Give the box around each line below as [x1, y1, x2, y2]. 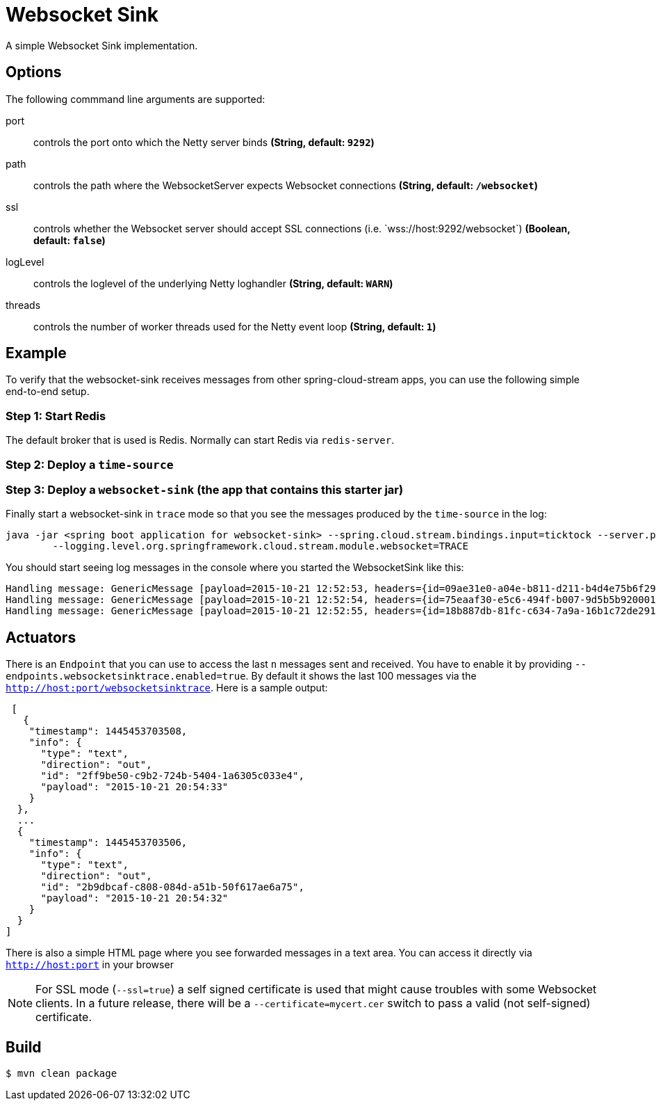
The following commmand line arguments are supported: [6, 93, 265, 105]
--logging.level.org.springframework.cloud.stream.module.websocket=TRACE [52, 540, 468, 552]
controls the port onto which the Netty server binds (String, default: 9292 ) [33, 136, 375, 148]
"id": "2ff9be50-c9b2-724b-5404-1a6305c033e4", [40, 770, 304, 782]
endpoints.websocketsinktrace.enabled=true [6, 671, 246, 682]
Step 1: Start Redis [6, 408, 106, 423]
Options [6, 63, 62, 81]
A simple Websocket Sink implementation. [6, 39, 198, 51]
